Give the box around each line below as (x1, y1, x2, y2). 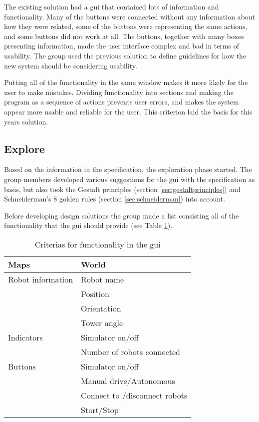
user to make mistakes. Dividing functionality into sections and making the (4, 86, 234, 97)
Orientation (81, 302, 121, 314)
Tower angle (81, 316, 123, 328)
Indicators (8, 331, 43, 343)
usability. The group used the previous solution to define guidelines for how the (4, 50, 247, 60)
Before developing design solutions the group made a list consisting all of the (4, 210, 239, 220)
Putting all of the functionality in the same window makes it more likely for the (4, 77, 248, 87)
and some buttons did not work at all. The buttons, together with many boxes (4, 30, 244, 41)
